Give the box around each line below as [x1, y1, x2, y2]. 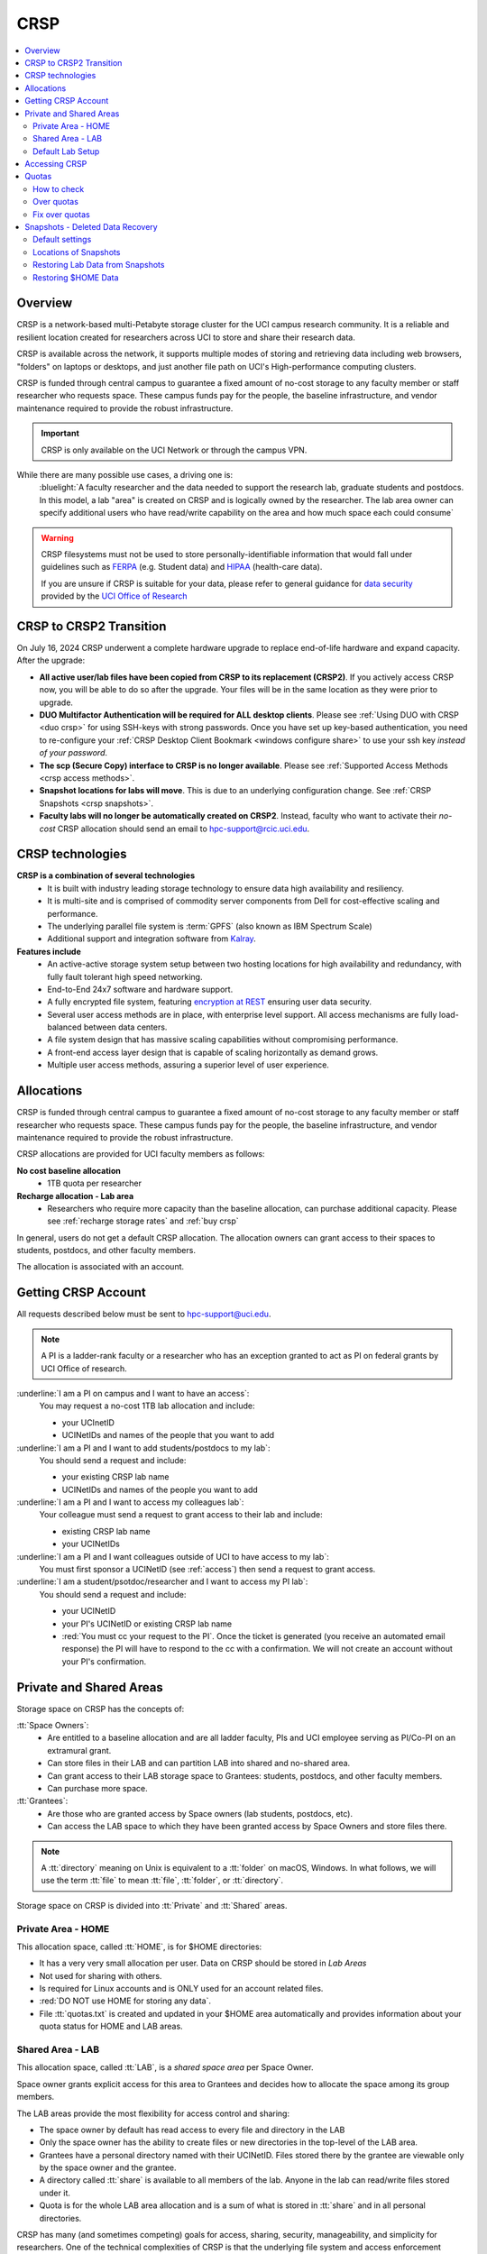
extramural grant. [47, 1745, 112, 1755]
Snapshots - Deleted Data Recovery [24, 222, 158, 233]
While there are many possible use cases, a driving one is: [16, 470, 234, 480]
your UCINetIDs [61, 1538, 121, 1550]
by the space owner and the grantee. [39, 2162, 177, 2173]
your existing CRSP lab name [61, 1471, 170, 1482]
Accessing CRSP [24, 159, 87, 170]
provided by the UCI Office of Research [41, 591, 188, 601]
